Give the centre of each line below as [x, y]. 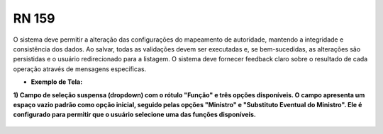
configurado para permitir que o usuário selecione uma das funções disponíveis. [135, 115]
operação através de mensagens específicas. [80, 69]
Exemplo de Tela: [57, 82]
